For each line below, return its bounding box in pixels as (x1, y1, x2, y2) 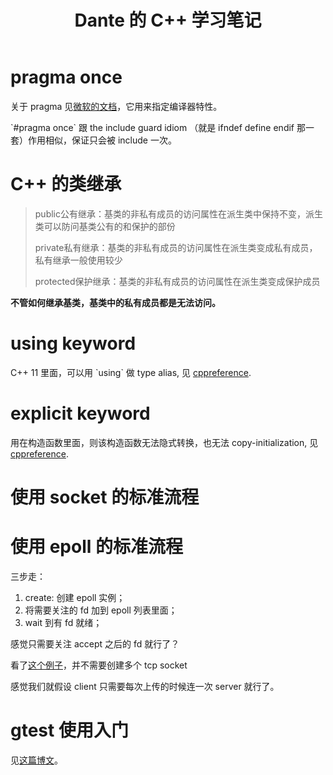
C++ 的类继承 (10, 173, 122, 196)
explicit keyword (10, 402, 151, 425)
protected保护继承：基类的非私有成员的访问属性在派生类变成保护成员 (34, 275, 321, 287)
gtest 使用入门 (10, 719, 129, 742)
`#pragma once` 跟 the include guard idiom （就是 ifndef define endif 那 (10, 121, 306, 133)
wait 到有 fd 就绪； (24, 616, 103, 628)
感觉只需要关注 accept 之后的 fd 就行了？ (10, 637, 180, 650)
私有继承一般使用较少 (34, 254, 123, 266)
